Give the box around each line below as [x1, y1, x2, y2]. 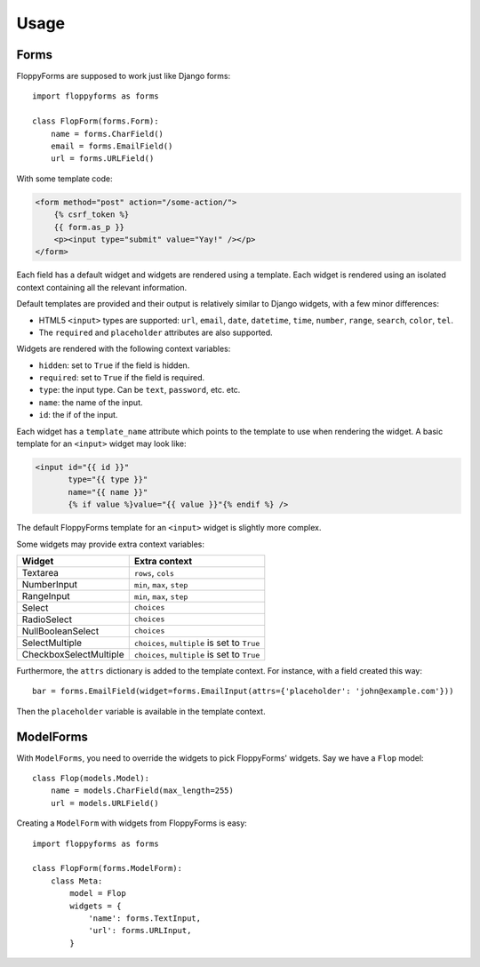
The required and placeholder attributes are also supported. [38, 327, 273, 338]
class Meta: [50, 875, 103, 886]
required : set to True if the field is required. [38, 372, 204, 383]
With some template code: [16, 173, 113, 184]
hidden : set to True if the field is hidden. [38, 360, 190, 371]
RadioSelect [21, 613, 73, 626]
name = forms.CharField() [50, 129, 164, 139]
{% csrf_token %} [53, 210, 130, 220]
